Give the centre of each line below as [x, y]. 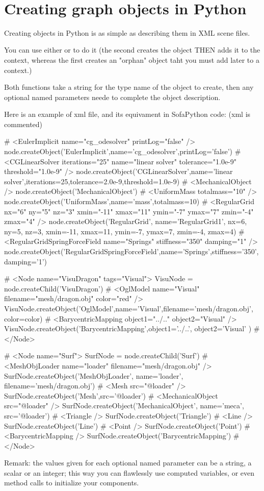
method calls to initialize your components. [72, 483]
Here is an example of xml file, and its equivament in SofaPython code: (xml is [127, 114]
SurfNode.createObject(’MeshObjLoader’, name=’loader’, [94, 375]
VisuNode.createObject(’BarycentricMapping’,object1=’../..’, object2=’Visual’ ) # [132, 328]
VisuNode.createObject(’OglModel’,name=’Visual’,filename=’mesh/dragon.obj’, [129, 308]
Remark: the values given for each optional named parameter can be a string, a [128, 463]
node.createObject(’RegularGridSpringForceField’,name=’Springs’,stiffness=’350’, [131, 251]
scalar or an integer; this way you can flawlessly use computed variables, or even [129, 472]
